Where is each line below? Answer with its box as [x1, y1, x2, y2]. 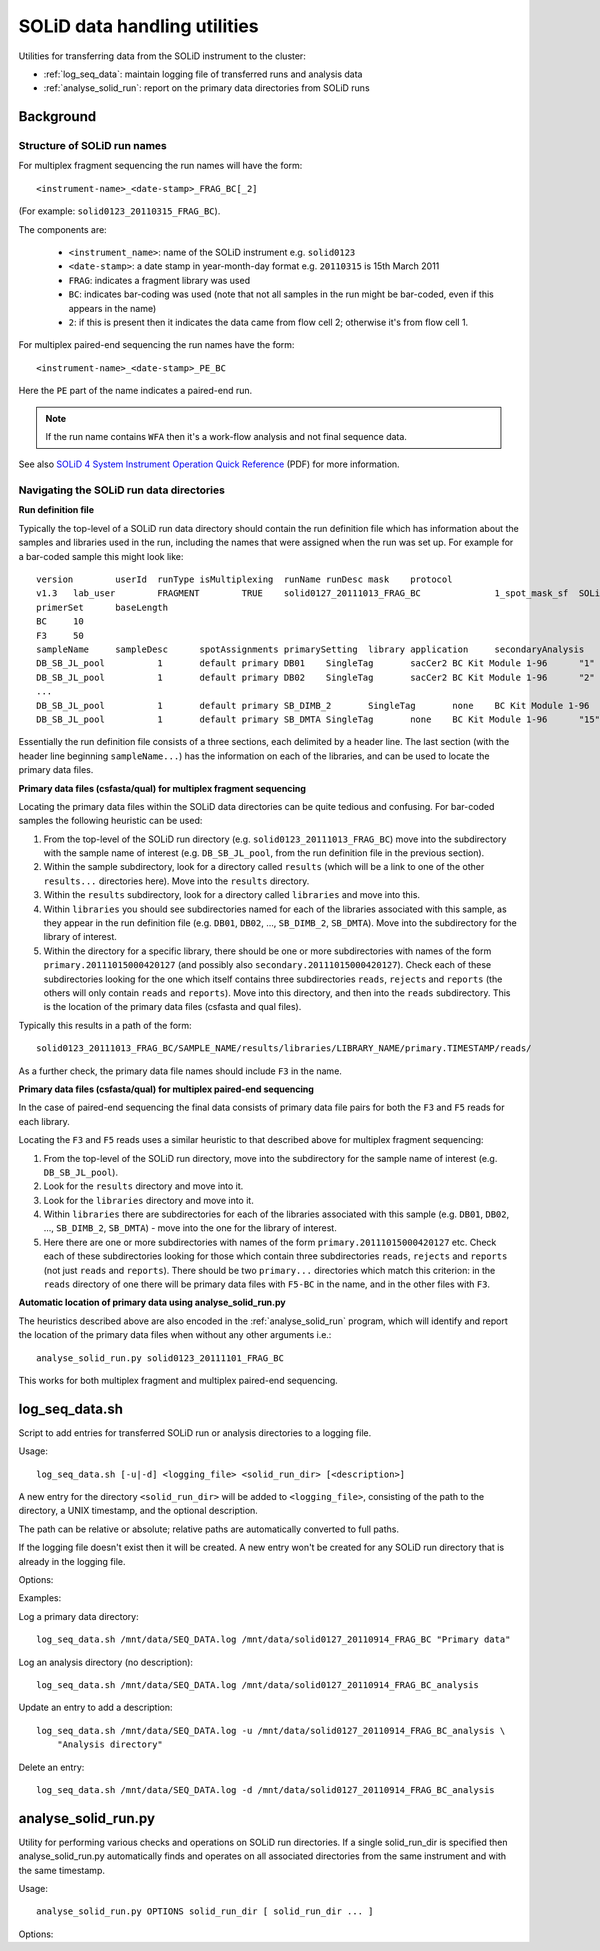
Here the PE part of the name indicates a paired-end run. [18, 385, 253, 397]
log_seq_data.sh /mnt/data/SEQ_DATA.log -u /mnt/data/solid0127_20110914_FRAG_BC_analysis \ [36, 1725, 506, 1736]
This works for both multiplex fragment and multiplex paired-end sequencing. [18, 1374, 339, 1386]
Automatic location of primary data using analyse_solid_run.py [18, 1296, 287, 1309]
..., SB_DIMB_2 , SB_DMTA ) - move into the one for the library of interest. [43, 1222, 337, 1234]
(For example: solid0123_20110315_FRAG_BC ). [18, 205, 221, 217]
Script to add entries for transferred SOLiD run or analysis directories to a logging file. [18, 1426, 372, 1439]
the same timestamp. [18, 1864, 105, 1876]
